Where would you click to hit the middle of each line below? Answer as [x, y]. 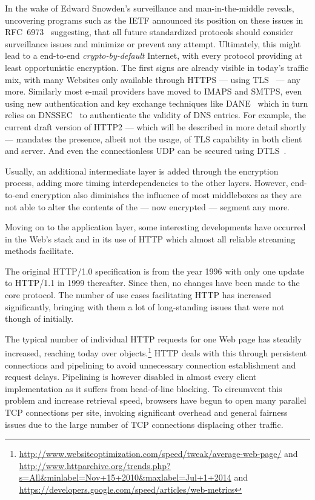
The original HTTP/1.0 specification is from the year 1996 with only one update [154, 271]
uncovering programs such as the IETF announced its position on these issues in [154, 20]
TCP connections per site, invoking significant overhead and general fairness [146, 412]
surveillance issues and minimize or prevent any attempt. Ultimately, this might [153, 43]
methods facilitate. [39, 251]
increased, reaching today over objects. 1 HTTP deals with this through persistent [156, 352]
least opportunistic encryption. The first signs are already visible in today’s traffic [157, 67]
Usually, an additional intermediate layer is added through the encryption [142, 171]
